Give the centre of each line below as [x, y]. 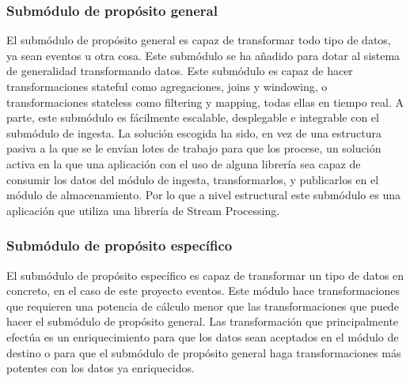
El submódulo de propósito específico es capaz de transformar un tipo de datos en [205, 275]
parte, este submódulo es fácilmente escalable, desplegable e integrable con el [193, 117]
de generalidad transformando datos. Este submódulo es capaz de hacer [180, 71]
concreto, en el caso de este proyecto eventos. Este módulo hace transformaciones [203, 290]
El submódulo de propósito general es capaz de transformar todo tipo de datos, [199, 40]
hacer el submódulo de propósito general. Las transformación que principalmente [203, 321]
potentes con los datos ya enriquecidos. [101, 368]
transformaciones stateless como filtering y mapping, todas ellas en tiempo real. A [205, 102]
